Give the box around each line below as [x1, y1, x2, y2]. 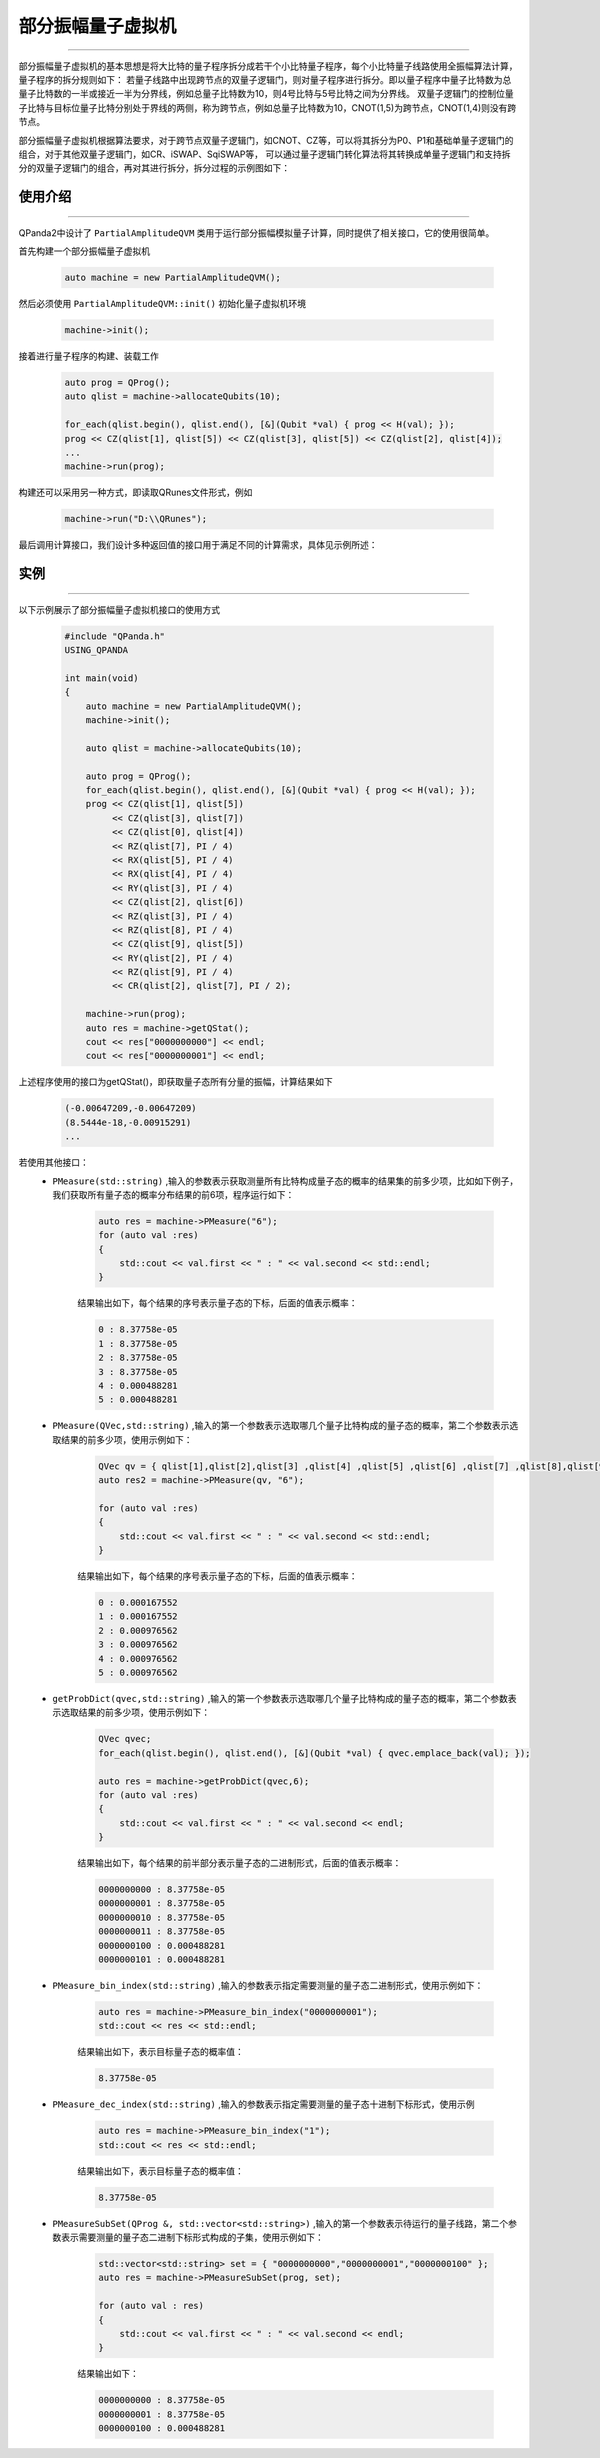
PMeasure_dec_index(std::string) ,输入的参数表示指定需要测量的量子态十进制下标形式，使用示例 [52, 2098, 475, 2110]
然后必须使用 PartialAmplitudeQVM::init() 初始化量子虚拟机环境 [18, 298, 307, 310]
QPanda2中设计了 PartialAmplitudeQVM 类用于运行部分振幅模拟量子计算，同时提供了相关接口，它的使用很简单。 [18, 226, 495, 239]
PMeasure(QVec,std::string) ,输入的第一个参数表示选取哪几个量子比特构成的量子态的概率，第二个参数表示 [52, 1420, 510, 1432]
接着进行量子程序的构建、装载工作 [18, 350, 159, 362]
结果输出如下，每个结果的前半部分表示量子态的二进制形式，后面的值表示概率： [77, 1857, 402, 1869]
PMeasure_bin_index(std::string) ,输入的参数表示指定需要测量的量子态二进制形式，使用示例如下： [52, 1980, 484, 1992]
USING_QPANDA [64, 645, 129, 656]
